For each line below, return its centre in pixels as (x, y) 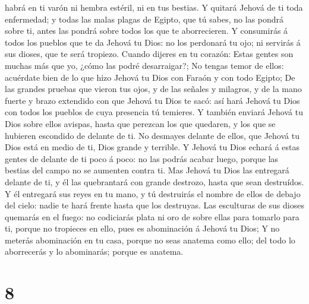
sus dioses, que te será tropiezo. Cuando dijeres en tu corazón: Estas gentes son (149, 54)
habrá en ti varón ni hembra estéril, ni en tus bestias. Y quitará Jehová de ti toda (154, 7)
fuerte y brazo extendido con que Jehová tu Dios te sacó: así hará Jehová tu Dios (152, 100)
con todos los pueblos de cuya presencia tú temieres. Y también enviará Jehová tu (154, 112)
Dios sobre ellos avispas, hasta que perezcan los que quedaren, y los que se (140, 123)
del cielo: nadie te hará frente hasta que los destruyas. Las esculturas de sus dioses (154, 205)
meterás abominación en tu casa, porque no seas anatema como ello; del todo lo (150, 240)
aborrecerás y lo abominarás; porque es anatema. (94, 251)
